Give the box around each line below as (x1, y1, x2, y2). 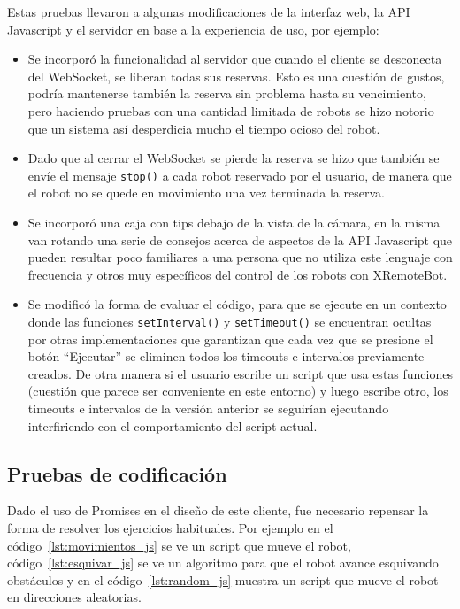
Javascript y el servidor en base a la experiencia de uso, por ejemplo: (7, 19, 379, 38)
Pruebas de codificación (7, 459, 227, 487)
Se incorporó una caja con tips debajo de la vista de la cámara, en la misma (27, 213, 441, 231)
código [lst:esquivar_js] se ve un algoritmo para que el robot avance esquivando (7, 553, 439, 572)
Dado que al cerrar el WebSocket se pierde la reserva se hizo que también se (27, 149, 440, 167)
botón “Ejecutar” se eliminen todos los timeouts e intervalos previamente (27, 347, 425, 366)
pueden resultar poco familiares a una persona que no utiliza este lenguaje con (27, 248, 453, 266)
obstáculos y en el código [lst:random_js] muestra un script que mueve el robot (7, 570, 439, 589)
